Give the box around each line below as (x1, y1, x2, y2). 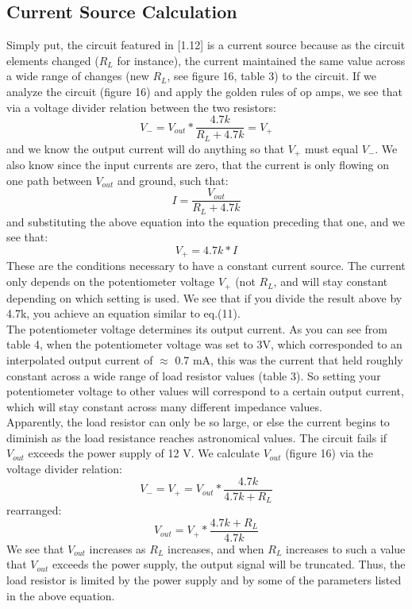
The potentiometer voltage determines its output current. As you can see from (6, 320, 387, 337)
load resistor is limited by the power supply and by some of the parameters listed (6, 572, 402, 588)
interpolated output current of (6, 351, 153, 368)
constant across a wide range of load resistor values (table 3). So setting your (6, 367, 381, 384)
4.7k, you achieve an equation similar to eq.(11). (6, 305, 241, 322)
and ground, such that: (117, 172, 229, 188)
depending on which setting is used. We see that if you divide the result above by (6, 289, 402, 306)
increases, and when (167, 540, 264, 557)
